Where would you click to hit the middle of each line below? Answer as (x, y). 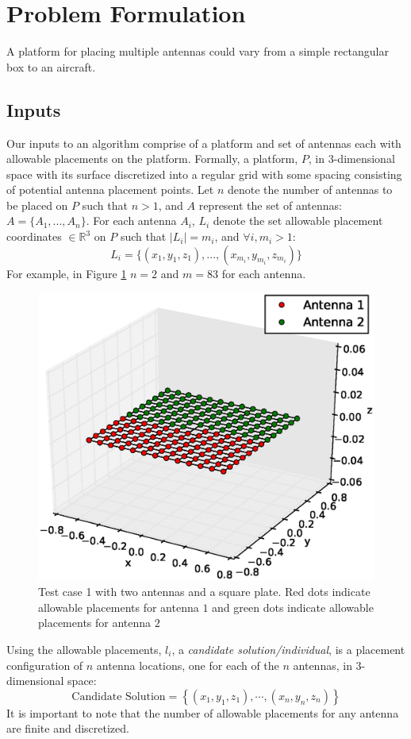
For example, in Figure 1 (67, 273)
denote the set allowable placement (298, 221)
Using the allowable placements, (84, 649)
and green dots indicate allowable (293, 607)
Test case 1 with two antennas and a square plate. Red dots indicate (204, 592)
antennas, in (323, 665)
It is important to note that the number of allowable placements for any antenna (203, 712)
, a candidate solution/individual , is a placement (288, 649)
